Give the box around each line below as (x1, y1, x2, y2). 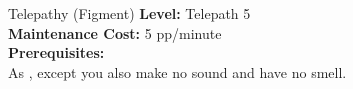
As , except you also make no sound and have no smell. (8, 61, 347, 82)
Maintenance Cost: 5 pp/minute (8, 22, 222, 43)
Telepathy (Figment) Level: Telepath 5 (8, 3, 251, 23)
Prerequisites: (8, 42, 105, 63)
